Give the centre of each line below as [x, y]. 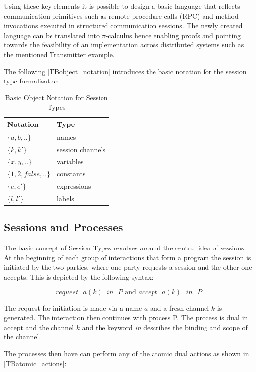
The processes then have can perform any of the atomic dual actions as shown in [127, 353]
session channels [81, 149]
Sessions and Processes [64, 227]
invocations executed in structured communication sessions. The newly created [123, 25]
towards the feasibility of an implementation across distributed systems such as [124, 45]
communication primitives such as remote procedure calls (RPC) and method [121, 16]
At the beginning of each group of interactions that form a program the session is [128, 257]
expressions [74, 186]
